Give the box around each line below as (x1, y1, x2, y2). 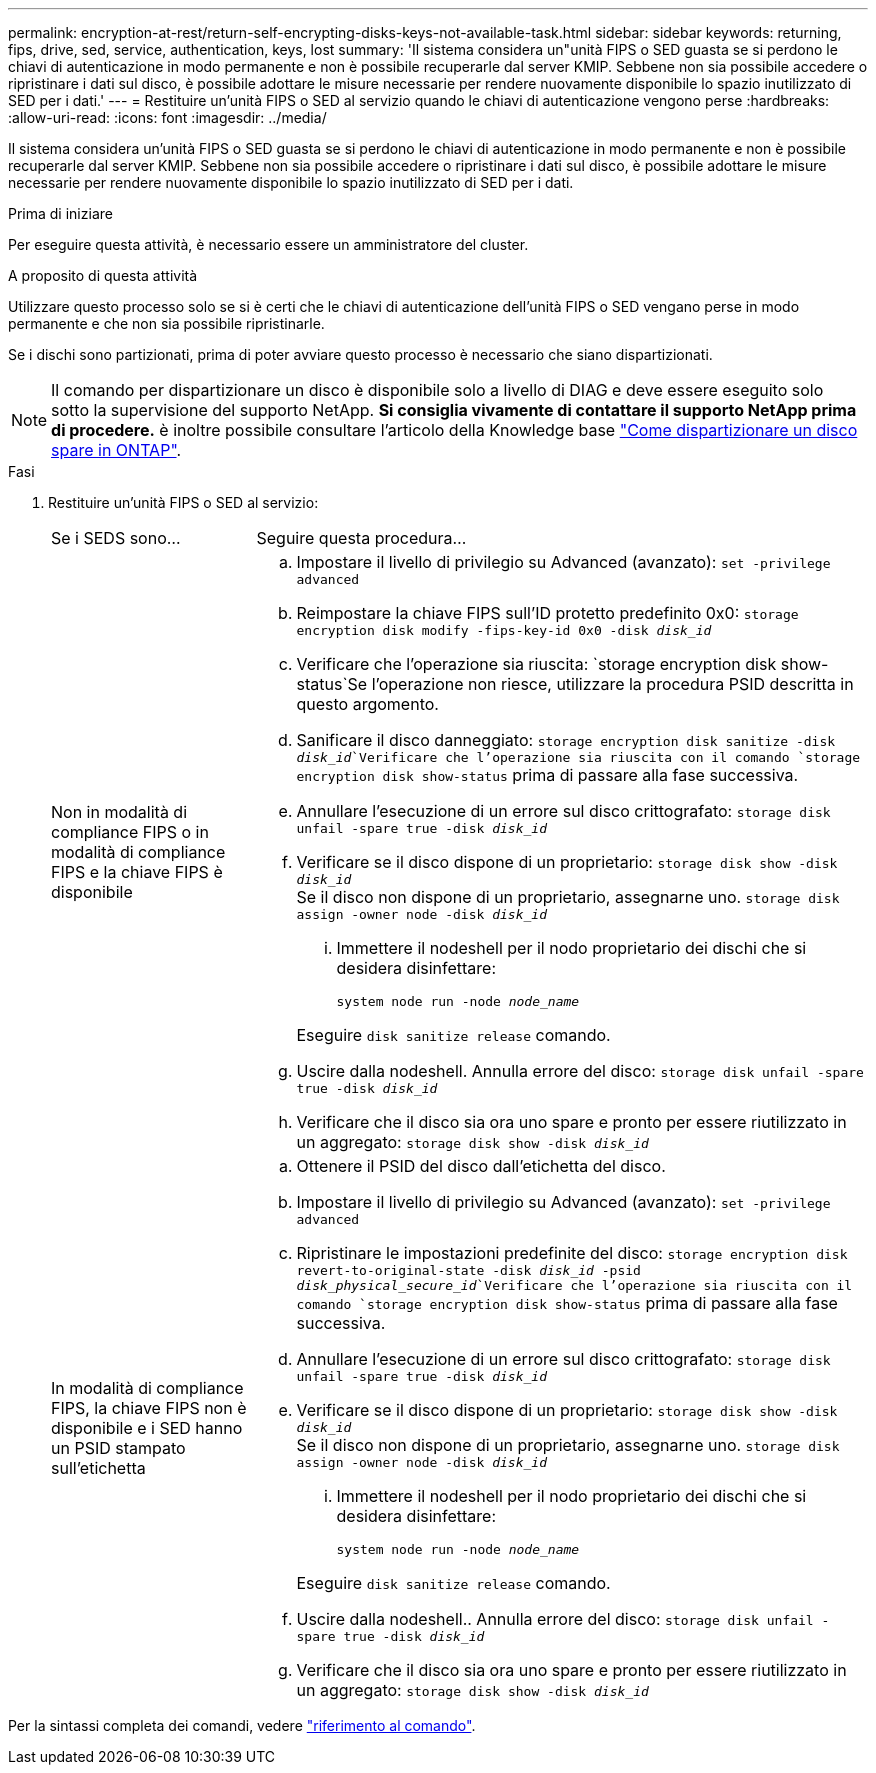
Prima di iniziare (8, 205, 113, 222)
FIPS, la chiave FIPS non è (51, 1398, 247, 1418)
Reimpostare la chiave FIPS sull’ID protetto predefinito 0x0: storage (296, 603, 799, 623)
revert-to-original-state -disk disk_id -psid (296, 1263, 641, 1278)
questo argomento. (296, 694, 439, 714)
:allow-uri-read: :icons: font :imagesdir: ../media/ (8, 109, 327, 126)
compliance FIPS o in (51, 822, 209, 842)
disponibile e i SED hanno (51, 1418, 243, 1438)
